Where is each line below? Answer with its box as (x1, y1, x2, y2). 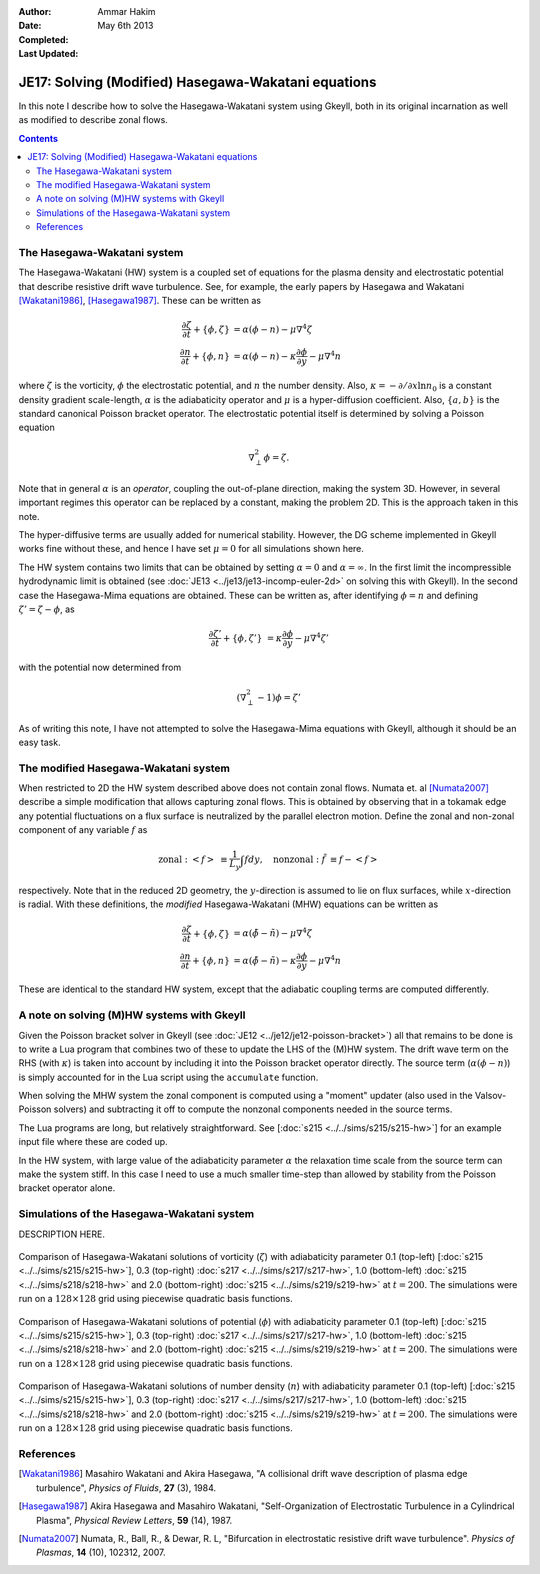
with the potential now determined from (18, 661, 182, 673)
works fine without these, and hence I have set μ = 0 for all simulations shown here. (18, 543, 365, 555)
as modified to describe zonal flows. (18, 114, 169, 126)
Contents (18, 132, 59, 144)
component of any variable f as (18, 824, 148, 836)
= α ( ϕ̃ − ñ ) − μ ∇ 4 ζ (233, 926, 313, 939)
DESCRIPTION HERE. (18, 1228, 105, 1240)
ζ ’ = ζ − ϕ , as (18, 603, 75, 615)
